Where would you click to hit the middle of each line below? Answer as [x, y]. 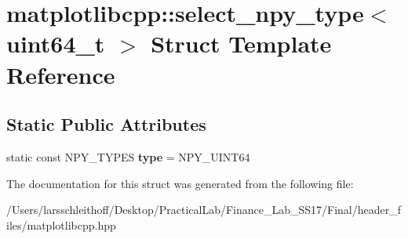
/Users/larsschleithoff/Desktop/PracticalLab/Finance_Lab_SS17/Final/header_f [204, 210]
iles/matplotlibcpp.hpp [61, 225]
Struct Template [241, 43]
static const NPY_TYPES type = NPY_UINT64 [128, 156]
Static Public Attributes [106, 124]
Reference [61, 74]
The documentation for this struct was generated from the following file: [180, 183]
